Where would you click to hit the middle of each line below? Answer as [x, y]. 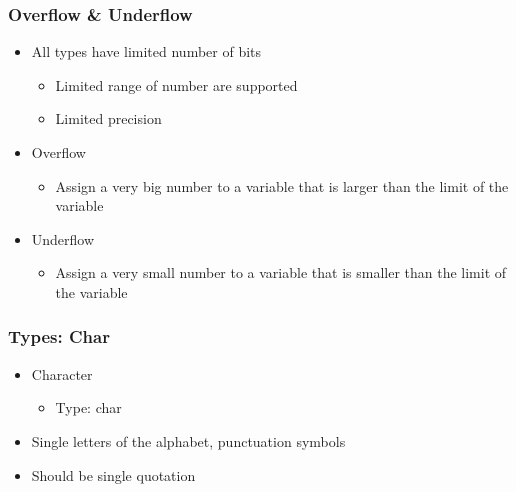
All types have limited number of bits [146, 51]
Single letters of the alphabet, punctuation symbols [188, 440]
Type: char [88, 407]
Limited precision [108, 118]
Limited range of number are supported [176, 84]
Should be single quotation [113, 474]
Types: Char [59, 336]
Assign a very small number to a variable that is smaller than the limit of [281, 272]
